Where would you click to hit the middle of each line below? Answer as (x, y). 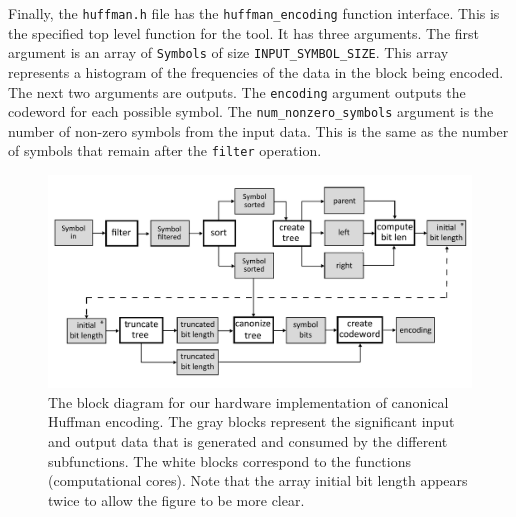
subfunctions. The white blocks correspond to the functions (229, 460)
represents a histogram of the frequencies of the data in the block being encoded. (256, 71)
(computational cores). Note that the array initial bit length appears (258, 480)
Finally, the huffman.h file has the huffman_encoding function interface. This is (254, 13)
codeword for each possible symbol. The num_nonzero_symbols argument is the (251, 111)
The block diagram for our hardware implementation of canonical (248, 401)
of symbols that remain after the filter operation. (165, 150)
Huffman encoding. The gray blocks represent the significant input (251, 421)
